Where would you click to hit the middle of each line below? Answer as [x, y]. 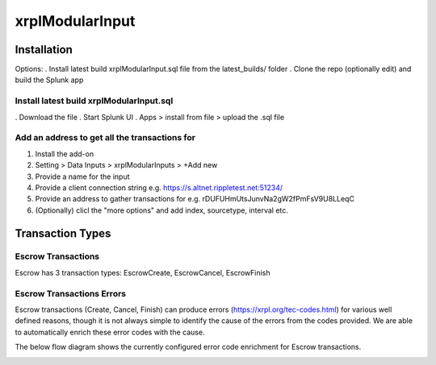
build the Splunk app [49, 80]
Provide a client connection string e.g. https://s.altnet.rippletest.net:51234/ [159, 187]
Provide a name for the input [82, 176]
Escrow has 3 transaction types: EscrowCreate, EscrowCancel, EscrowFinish [143, 272]
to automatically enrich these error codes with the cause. [110, 332]
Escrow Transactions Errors [71, 293]
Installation [44, 50]
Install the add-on [65, 154]
